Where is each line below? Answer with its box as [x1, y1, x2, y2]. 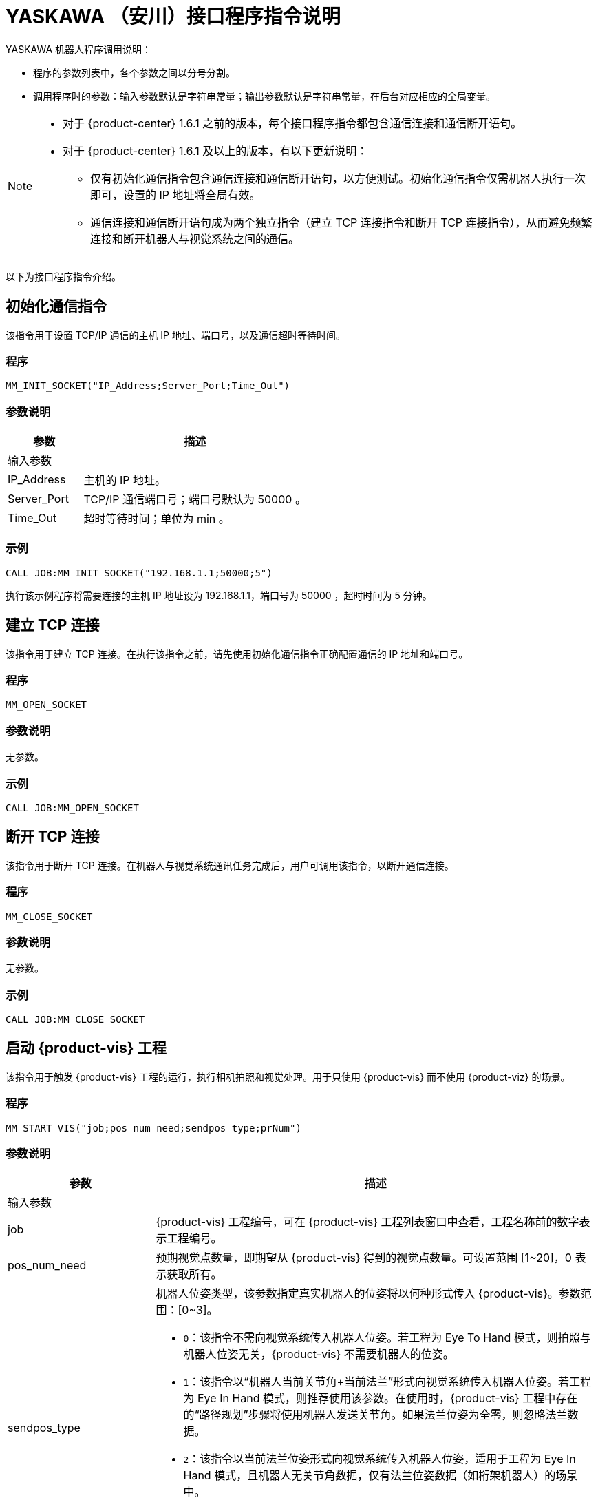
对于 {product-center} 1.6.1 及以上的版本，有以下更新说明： [63, 143, 368, 158]
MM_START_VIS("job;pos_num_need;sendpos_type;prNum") [6, 1122, 301, 1134]
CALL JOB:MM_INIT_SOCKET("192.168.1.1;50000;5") [6, 567, 273, 579]
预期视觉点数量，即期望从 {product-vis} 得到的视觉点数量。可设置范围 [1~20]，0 [156, 1251, 572, 1265]
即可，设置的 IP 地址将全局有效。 [90, 187, 261, 202]
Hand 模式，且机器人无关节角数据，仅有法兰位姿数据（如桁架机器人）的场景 [183, 1468, 578, 1483]
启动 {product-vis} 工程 [6, 1039, 167, 1057]
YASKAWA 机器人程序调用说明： [6, 43, 151, 55]
